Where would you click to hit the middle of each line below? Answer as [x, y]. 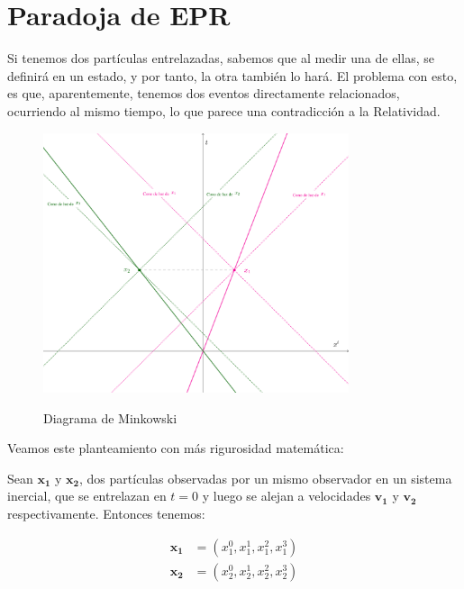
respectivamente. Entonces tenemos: [106, 513]
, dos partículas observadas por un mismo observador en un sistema [266, 478]
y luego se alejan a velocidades [287, 496]
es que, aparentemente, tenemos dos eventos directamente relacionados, [204, 93]
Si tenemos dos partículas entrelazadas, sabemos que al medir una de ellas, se [221, 58]
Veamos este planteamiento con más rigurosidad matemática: [176, 448]
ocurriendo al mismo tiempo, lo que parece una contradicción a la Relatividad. [224, 110]
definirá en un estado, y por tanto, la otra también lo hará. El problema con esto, [232, 75]
